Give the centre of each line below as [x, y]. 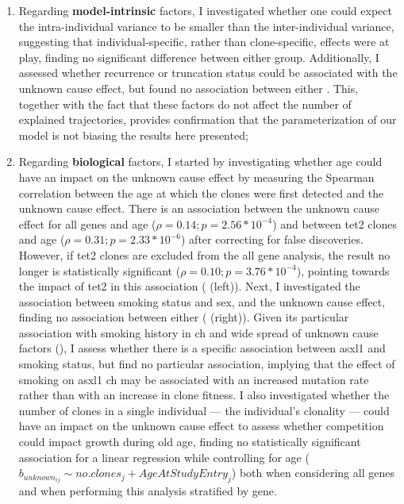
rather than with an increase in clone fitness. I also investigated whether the [204, 395]
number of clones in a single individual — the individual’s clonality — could [204, 410]
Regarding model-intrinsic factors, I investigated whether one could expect [205, 10]
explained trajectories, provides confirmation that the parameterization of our [208, 119]
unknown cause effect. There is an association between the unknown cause [199, 208]
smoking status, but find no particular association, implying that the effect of [207, 364]
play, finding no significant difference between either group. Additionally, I [199, 57]
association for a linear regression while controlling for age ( [164, 457]
